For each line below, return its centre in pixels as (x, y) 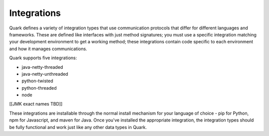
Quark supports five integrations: (43, 58)
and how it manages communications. (48, 49)
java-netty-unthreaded (45, 74)
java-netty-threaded (42, 67)
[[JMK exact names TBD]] (36, 104)
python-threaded (39, 88)
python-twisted (37, 81)
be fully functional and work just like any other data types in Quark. (78, 127)
